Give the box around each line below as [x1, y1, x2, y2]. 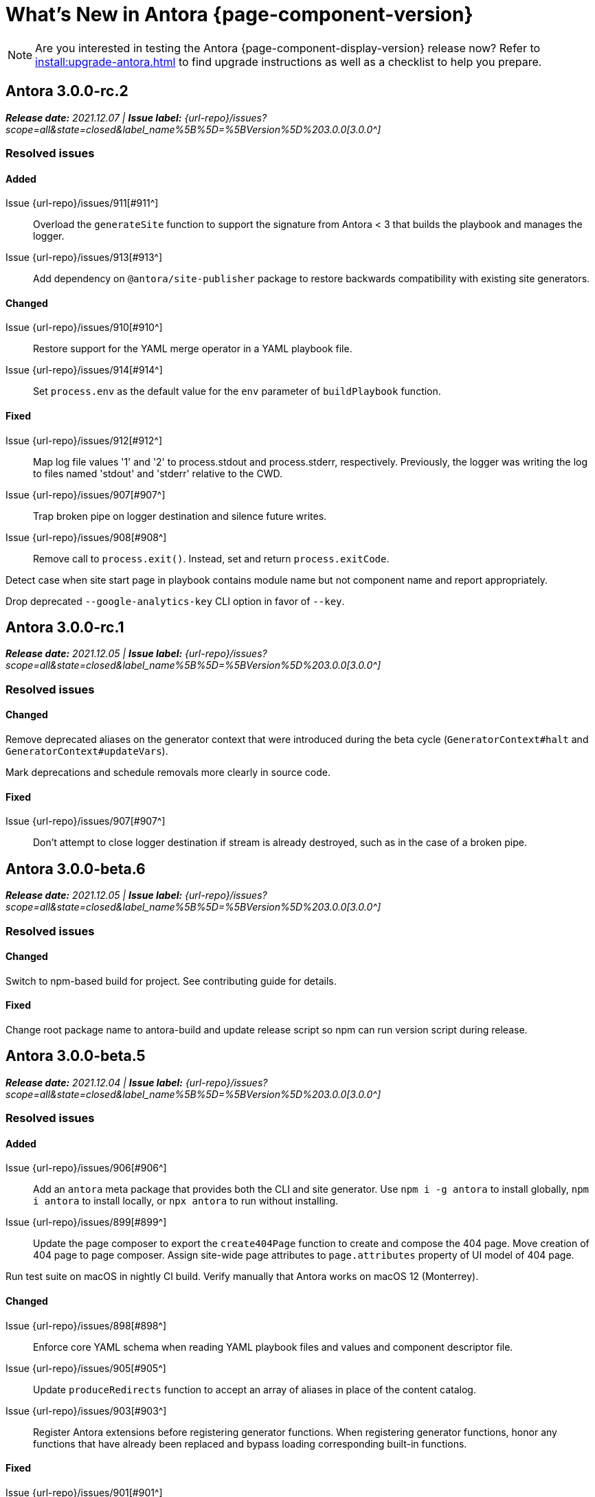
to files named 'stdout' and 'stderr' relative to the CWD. [33, 467, 282, 479]
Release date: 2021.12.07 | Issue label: [5, 111, 182, 124]
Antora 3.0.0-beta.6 [5, 860, 146, 878]
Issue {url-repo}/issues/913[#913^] [5, 251, 163, 264]
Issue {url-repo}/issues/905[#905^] [5, 1362, 166, 1374]
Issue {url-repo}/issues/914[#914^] [5, 364, 163, 376]
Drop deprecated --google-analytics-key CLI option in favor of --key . [5, 595, 345, 607]
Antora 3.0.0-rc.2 [5, 82, 128, 100]
